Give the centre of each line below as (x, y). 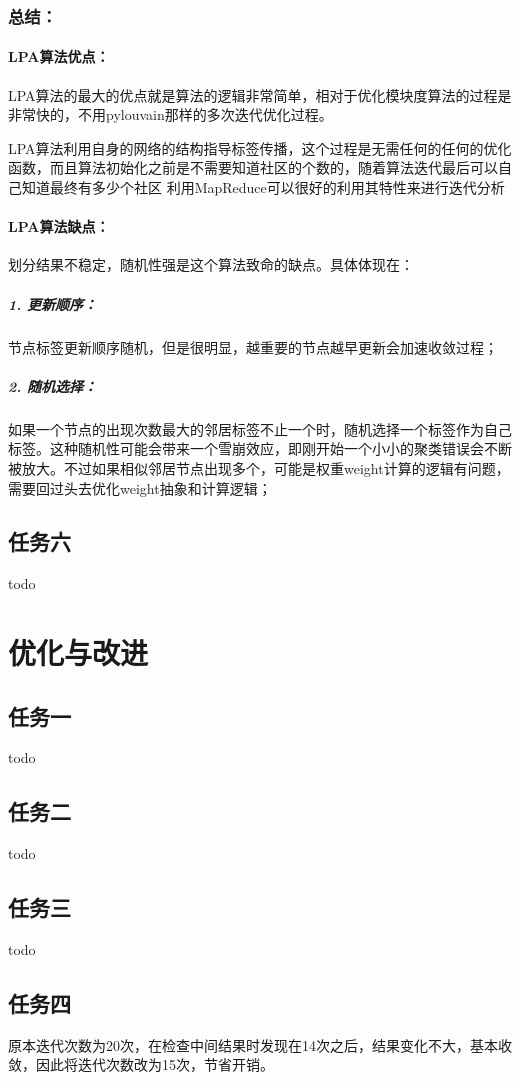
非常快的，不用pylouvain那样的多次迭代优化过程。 (170, 114)
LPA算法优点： (59, 56)
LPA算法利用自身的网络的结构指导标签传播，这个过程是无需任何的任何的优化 (260, 147)
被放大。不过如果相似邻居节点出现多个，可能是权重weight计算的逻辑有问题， (259, 467)
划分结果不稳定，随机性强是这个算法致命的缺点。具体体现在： (211, 264)
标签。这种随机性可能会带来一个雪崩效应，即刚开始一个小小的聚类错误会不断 (260, 448)
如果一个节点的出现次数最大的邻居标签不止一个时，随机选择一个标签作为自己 (260, 428)
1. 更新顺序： (53, 303)
